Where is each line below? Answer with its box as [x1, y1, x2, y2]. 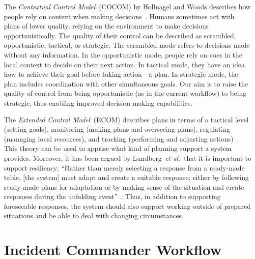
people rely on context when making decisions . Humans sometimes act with [4, 11, 235, 21]
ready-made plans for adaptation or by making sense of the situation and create [4, 181, 244, 192]
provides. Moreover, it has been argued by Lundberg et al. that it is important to [4, 152, 252, 163]
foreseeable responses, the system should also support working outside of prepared [4, 201, 251, 211]
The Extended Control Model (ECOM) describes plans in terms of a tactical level [4, 114, 249, 124]
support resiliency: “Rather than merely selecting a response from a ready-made [4, 162, 245, 173]
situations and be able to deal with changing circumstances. [4, 210, 184, 221]
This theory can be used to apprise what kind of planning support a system [4, 143, 232, 153]
